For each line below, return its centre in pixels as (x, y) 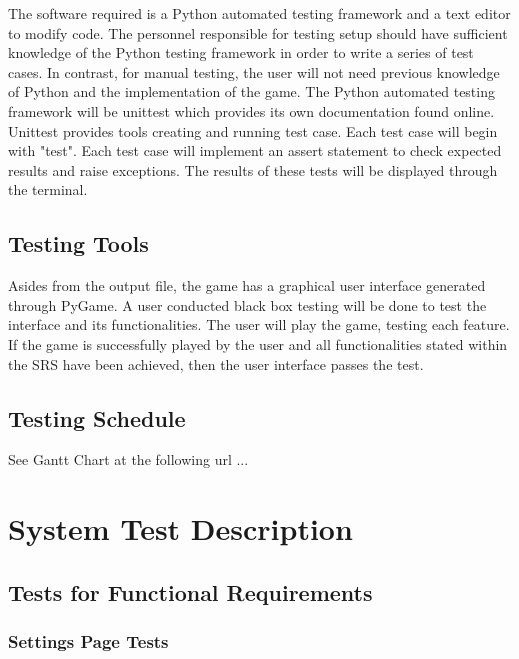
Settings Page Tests (88, 640)
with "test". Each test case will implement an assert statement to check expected (255, 150)
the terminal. (48, 189)
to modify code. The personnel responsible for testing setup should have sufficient (258, 32)
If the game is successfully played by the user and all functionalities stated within (258, 343)
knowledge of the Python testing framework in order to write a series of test (241, 52)
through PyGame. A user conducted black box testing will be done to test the (247, 304)
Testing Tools (78, 243)
